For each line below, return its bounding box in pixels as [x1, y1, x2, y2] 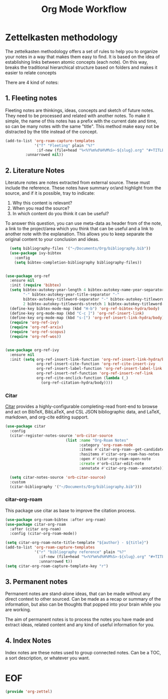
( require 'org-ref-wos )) [9, 334, 61, 339]
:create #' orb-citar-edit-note [79, 461, 144, 466]
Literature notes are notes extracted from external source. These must [5, 180, 150, 186]
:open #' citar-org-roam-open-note [79, 457, 151, 462]
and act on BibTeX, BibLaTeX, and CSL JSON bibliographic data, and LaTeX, [5, 409, 161, 415]
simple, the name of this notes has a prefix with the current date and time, [5, 118, 157, 124]
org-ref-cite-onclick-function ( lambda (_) [36, 375, 128, 381]
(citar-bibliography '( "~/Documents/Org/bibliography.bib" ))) [9, 484, 142, 489]
